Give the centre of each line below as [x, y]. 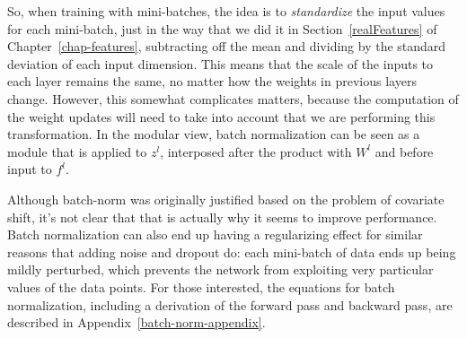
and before [404, 151]
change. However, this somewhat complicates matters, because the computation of [233, 98]
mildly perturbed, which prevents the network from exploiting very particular [220, 269]
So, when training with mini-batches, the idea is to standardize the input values [226, 11]
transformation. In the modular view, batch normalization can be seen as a [214, 134]
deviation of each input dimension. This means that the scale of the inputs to [220, 63]
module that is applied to [77, 151]
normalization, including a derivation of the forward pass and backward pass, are [230, 304]
